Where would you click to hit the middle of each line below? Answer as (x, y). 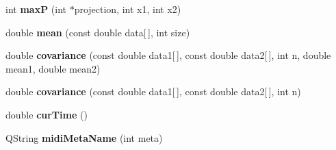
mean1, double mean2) (53, 68)
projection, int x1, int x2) (128, 9)
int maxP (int (36, 9)
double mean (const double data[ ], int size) (98, 32)
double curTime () (47, 114)
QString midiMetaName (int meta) (84, 137)
